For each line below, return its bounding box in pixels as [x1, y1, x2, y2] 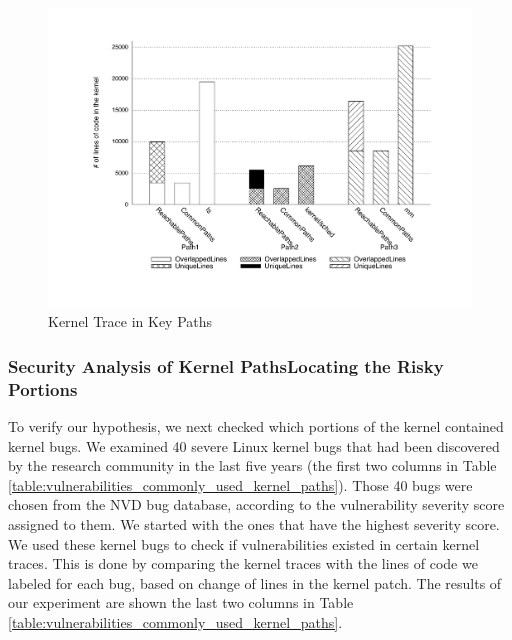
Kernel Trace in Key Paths [48, 311, 213, 332]
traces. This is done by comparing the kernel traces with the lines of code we [8, 553, 478, 574]
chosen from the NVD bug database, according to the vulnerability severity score [8, 494, 505, 515]
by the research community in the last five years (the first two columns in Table [8, 455, 497, 476]
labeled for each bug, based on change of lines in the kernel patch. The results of [8, 572, 502, 593]
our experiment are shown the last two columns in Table [8, 592, 354, 613]
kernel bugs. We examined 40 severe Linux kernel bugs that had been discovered [8, 435, 500, 456]
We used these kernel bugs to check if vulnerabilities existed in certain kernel [8, 533, 480, 554]
